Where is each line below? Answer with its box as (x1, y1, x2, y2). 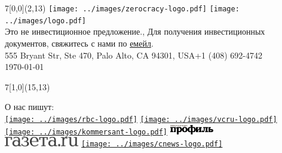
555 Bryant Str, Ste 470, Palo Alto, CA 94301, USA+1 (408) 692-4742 (5, 48, 262, 61)
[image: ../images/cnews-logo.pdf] (81, 140, 223, 149)
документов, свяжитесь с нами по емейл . (5, 36, 154, 49)
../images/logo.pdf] (5, 16, 87, 25)
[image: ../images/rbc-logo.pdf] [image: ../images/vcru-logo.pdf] (5, 115, 277, 124)
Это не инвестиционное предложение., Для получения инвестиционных (5, 25, 265, 38)
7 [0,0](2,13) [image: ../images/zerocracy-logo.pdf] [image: (5, 2, 240, 14)
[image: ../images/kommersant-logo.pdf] (5, 127, 168, 136)
